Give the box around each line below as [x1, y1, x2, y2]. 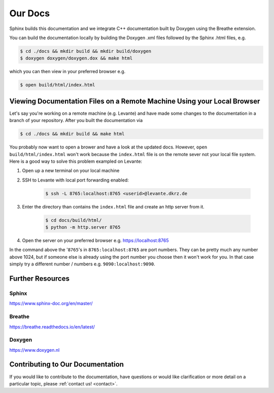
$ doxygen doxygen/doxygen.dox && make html [20, 55, 133, 61]
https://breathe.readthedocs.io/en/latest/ [9, 323, 95, 330]
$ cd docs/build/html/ [45, 217, 102, 223]
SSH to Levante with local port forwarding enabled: [22, 177, 129, 183]
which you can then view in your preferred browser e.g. [9, 69, 126, 75]
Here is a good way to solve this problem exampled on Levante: [9, 158, 142, 164]
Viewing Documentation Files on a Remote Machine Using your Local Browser [9, 97, 260, 105]
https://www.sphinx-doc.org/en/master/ [9, 300, 93, 307]
